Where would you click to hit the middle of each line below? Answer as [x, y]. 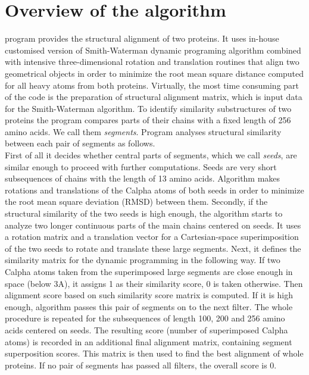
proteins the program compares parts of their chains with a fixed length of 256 [148, 120]
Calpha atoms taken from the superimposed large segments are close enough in [149, 271]
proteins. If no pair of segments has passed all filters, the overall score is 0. [141, 365]
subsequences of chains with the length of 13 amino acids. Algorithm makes [143, 178]
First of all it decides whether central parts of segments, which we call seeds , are [151, 155]
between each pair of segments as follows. [80, 143]
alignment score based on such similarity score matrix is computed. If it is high [149, 295]
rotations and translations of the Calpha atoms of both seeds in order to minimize [154, 190]
